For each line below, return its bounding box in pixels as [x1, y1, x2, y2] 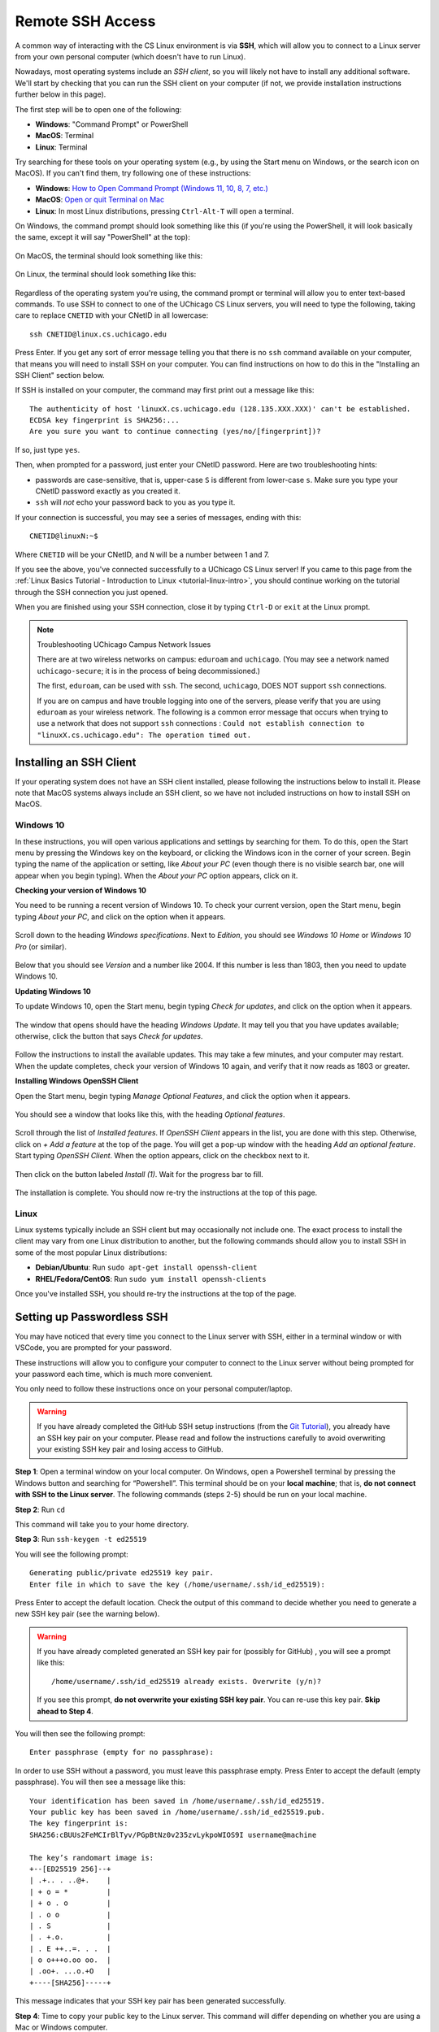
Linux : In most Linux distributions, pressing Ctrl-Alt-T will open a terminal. [35, 206, 294, 215]
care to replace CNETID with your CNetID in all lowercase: [15, 310, 209, 320]
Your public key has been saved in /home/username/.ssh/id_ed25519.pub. [29, 1808, 325, 1817]
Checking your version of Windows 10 [15, 886, 146, 896]
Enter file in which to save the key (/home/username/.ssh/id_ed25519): [29, 1579, 325, 1589]
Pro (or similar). [15, 941, 67, 951]
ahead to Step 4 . [37, 1706, 93, 1716]
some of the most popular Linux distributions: [15, 1248, 167, 1257]
